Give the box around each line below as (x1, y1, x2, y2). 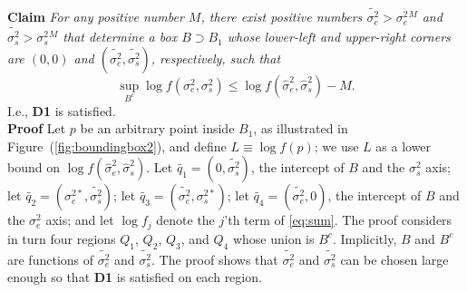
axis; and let (45, 210, 114, 229)
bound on (7, 158, 60, 177)
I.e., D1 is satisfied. (7, 101, 116, 120)
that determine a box (63, 27, 178, 46)
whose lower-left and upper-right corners (227, 27, 451, 46)
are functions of (7, 249, 94, 268)
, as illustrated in (253, 119, 348, 138)
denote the (156, 210, 215, 229)
